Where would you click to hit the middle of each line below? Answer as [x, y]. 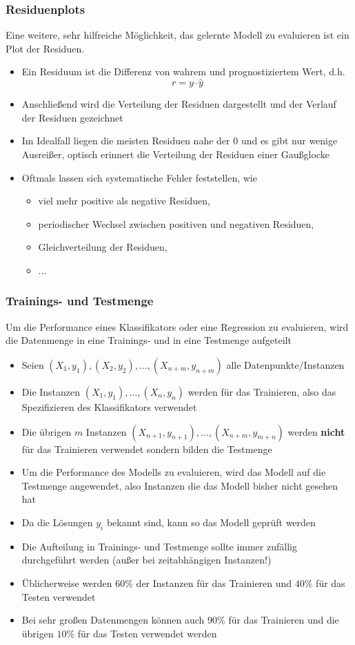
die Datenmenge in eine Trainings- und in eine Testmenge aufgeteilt [149, 340]
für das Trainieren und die [284, 620]
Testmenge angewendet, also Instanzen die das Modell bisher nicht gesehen [180, 485]
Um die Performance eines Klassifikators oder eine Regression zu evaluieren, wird [177, 326]
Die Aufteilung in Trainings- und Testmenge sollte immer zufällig [159, 546]
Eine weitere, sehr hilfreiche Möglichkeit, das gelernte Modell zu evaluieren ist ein [177, 35]
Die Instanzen [51, 391]
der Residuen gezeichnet [72, 117]
